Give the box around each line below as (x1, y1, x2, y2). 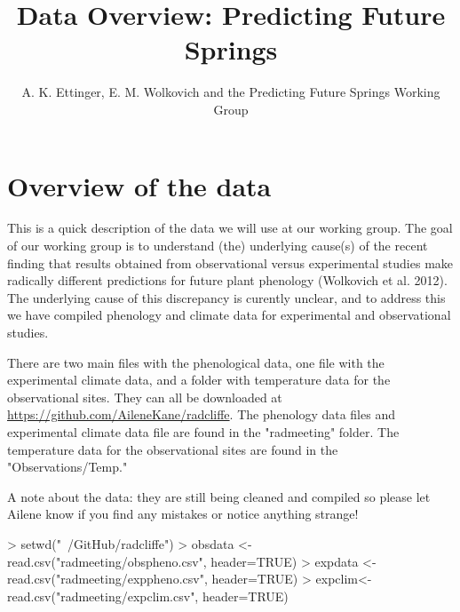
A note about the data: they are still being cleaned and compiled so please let (7, 487, 431, 505)
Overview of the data (7, 167, 272, 203)
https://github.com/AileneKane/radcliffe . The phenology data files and (7, 405, 395, 424)
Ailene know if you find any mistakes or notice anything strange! (7, 505, 359, 523)
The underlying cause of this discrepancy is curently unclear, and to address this (7, 288, 446, 306)
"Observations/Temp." (7, 457, 128, 476)
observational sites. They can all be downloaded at (7, 387, 282, 406)
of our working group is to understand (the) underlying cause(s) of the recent (7, 236, 428, 255)
